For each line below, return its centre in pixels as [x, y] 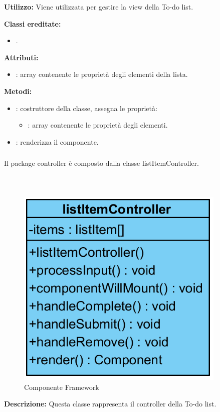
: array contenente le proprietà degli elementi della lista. [102, 74]
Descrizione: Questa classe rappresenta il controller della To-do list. [110, 404]
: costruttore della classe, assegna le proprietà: [86, 108]
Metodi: [18, 91]
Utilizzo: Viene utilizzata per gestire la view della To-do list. [99, 7]
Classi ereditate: [33, 23]
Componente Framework [62, 387]
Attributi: [21, 57]
